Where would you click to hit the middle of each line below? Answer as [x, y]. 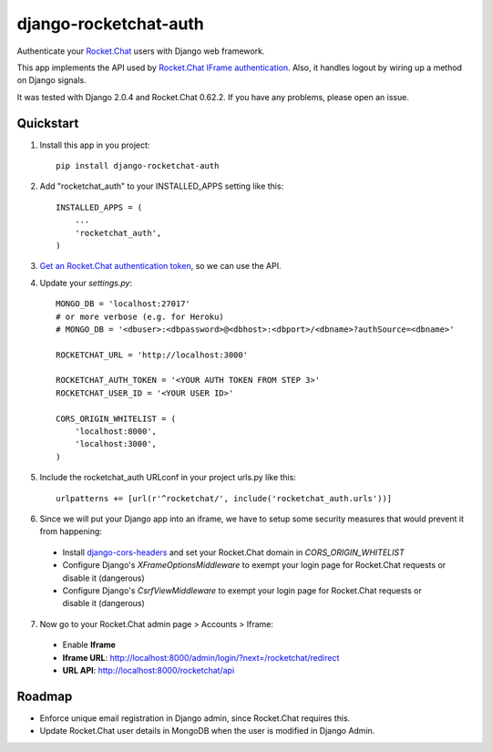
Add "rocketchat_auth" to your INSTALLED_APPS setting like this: [162, 186]
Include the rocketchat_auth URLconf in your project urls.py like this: [168, 478]
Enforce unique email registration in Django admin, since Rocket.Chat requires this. [195, 718]
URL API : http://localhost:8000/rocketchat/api [149, 670]
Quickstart [48, 123]
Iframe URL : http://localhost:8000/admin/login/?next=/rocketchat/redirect [201, 657]
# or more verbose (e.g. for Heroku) [140, 316]
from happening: [71, 531]
